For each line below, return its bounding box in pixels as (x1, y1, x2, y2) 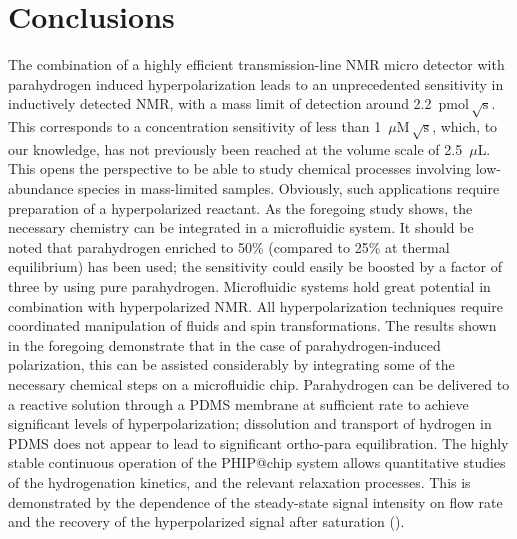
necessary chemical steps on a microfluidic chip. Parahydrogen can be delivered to (8, 373, 510, 394)
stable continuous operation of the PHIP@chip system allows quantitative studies (8, 452, 506, 473)
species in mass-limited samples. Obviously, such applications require (78, 178, 500, 199)
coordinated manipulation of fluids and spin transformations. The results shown (8, 315, 497, 336)
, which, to (432, 116, 498, 137)
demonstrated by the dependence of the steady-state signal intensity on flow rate (8, 491, 503, 512)
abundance (8, 178, 74, 199)
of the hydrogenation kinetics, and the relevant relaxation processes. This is (8, 471, 471, 492)
